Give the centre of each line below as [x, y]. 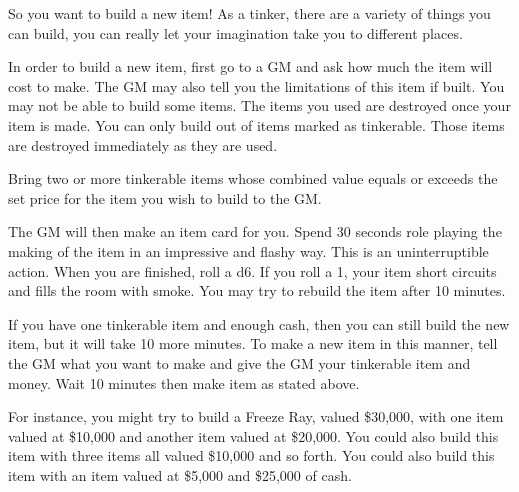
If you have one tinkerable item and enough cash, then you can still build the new [259, 323]
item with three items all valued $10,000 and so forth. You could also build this [251, 455]
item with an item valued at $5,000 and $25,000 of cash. [180, 474]
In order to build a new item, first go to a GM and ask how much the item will [250, 66]
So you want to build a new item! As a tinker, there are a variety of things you [249, 13]
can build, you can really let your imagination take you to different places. [235, 32]
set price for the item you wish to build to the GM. [165, 197]
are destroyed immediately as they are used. [143, 144]
